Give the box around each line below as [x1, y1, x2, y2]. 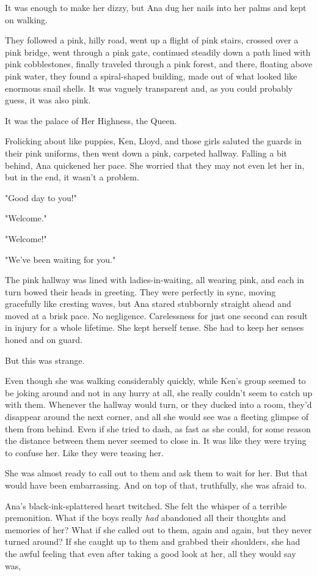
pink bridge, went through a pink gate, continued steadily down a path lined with [5, 45, 311, 58]
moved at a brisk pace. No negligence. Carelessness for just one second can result [5, 309, 308, 322]
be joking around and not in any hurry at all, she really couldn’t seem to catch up [5, 386, 313, 399]
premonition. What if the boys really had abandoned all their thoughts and [5, 511, 286, 524]
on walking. [5, 13, 48, 26]
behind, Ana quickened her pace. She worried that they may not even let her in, [5, 158, 305, 171]
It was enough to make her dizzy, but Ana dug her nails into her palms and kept [5, 1, 307, 13]
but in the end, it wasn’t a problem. [5, 171, 139, 183]
